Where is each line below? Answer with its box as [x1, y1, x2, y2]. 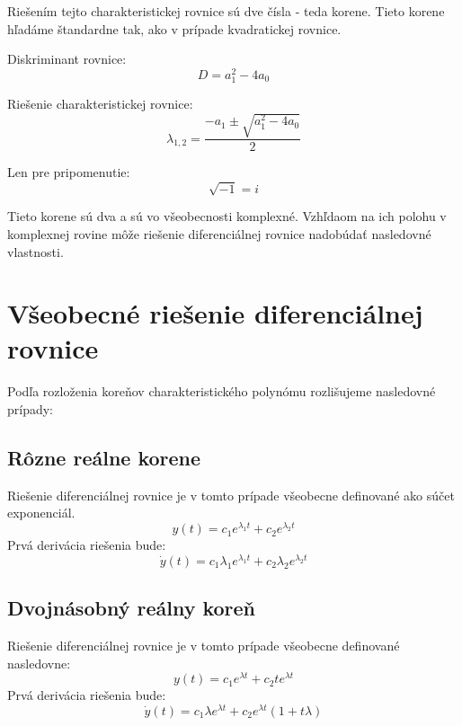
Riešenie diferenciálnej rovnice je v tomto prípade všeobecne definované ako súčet [7, 485, 455, 504]
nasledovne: [7, 653, 71, 672]
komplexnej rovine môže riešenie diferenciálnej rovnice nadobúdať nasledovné [7, 224, 431, 243]
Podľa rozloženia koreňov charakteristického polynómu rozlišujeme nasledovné [7, 382, 436, 401]
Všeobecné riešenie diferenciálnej [7, 295, 423, 332]
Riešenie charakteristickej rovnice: [7, 94, 193, 113]
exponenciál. [7, 503, 76, 522]
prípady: [7, 400, 54, 419]
